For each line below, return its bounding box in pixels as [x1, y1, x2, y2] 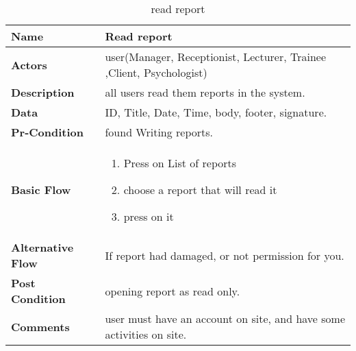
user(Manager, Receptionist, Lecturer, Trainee [105, 49, 327, 64]
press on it [123, 208, 174, 224]
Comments [11, 318, 70, 335]
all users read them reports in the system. [105, 84, 305, 100]
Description [11, 84, 75, 100]
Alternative [11, 239, 74, 255]
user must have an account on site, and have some [105, 311, 345, 326]
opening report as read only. [105, 282, 240, 299]
